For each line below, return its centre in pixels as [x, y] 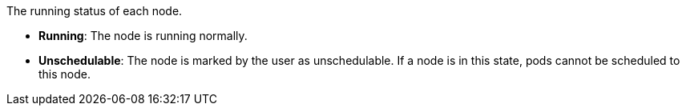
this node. [65, 74]
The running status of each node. [95, 11]
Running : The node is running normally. [143, 36]
